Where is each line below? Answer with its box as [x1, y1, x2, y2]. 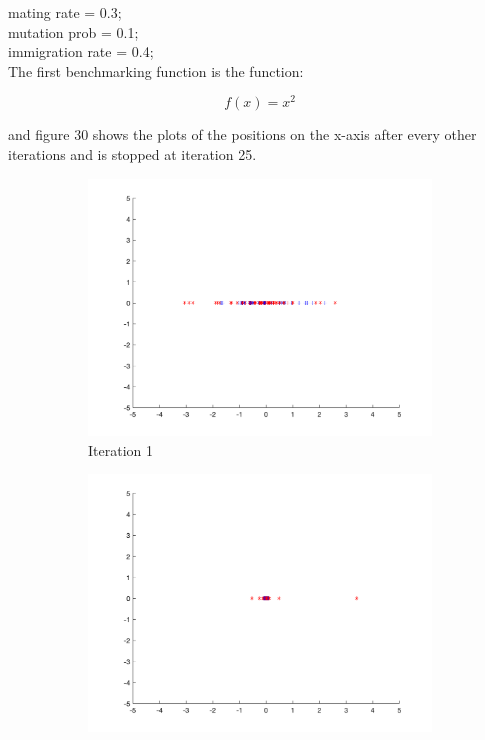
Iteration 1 [88, 439, 153, 460]
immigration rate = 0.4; [8, 41, 154, 62]
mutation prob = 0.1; [8, 21, 139, 42]
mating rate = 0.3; [8, 2, 122, 22]
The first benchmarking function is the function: [8, 60, 304, 81]
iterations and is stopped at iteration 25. [8, 144, 257, 165]
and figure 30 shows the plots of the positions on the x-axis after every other [8, 124, 477, 145]
